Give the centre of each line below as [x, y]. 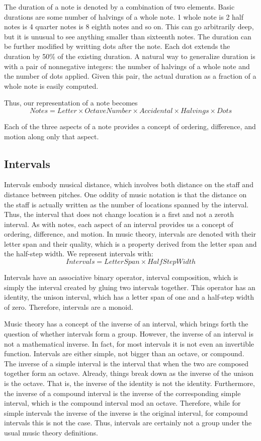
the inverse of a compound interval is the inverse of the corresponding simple [122, 393]
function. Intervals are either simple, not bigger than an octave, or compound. [124, 353]
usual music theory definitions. [51, 432]
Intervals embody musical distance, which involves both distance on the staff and [129, 184]
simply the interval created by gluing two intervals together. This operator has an [130, 287]
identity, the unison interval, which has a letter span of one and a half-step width [129, 297]
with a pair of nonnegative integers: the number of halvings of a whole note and [127, 66]
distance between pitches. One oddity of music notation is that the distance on [125, 194]
